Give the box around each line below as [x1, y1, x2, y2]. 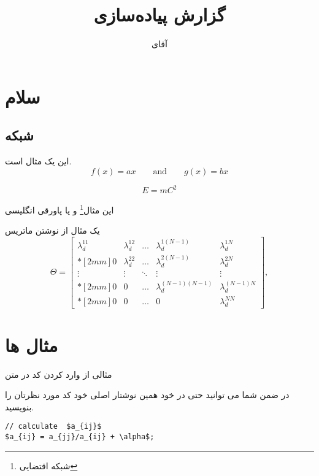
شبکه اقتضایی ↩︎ [19, 459, 78, 472]
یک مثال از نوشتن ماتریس [5, 224, 100, 237]
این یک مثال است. [5, 155, 72, 167]
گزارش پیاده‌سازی [93, 2, 226, 27]
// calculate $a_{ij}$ [5, 422, 102, 431]
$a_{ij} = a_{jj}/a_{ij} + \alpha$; [5, 432, 155, 441]
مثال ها [5, 332, 58, 357]
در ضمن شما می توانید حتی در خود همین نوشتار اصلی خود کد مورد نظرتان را [5, 388, 290, 401]
